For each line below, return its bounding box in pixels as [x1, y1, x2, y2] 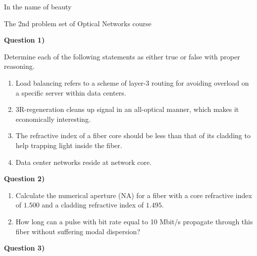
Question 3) [4, 243, 45, 253]
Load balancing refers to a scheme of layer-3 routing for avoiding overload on [15, 77, 249, 88]
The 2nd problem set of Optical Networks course [4, 18, 152, 28]
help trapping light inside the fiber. [15, 140, 122, 150]
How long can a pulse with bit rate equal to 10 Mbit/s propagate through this [15, 216, 253, 226]
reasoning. [4, 61, 35, 71]
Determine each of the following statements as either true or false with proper [4, 51, 240, 61]
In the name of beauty [4, 1, 72, 11]
